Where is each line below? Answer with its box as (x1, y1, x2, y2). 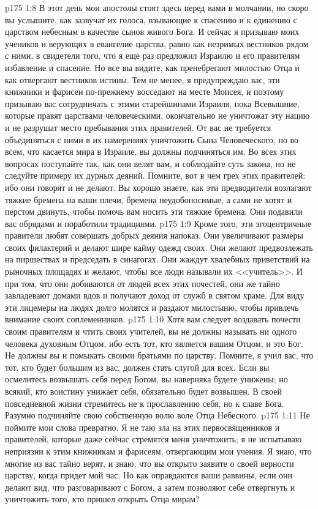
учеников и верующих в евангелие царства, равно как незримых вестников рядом (5, 37, 309, 50)
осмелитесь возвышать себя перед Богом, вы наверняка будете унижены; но (5, 373, 288, 385)
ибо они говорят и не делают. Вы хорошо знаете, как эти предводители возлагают (5, 180, 312, 193)
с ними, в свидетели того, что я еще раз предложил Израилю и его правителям (5, 49, 300, 62)
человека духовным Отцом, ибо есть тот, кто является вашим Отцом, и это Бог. (5, 336, 303, 349)
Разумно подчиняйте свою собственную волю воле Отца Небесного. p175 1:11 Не (5, 409, 310, 422)
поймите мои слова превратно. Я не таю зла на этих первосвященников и (5, 420, 280, 433)
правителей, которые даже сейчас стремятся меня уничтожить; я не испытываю (5, 433, 302, 445)
